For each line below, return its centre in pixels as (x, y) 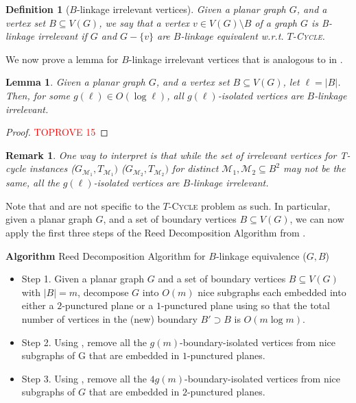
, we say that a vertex (144, 22)
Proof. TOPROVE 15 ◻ (57, 132)
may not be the (315, 168)
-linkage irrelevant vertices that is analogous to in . (236, 59)
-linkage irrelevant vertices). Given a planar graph (181, 9)
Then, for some (38, 95)
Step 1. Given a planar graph (83, 279)
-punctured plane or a (108, 305)
